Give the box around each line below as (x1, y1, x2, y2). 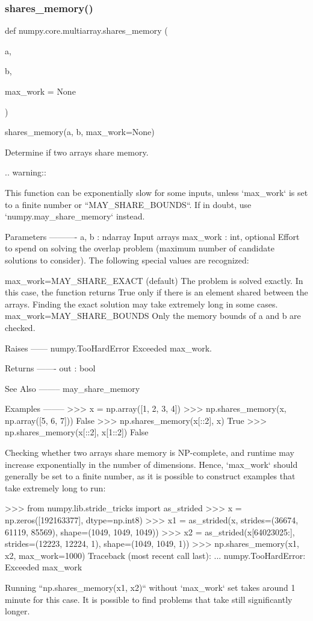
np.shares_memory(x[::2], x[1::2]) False (5, 426, 149, 438)
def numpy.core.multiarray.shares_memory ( (5, 24, 168, 37)
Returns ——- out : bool (5, 362, 96, 374)
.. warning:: (5, 166, 46, 178)
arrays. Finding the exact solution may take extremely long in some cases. (5, 297, 278, 310)
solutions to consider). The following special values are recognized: (5, 253, 249, 266)
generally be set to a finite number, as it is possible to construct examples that (5, 470, 296, 482)
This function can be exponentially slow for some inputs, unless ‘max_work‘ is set (5, 186, 308, 198)
